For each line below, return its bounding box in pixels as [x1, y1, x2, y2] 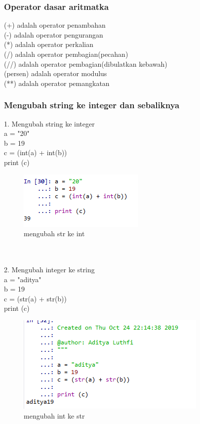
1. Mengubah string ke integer [4, 118, 95, 128]
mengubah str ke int [24, 228, 85, 239]
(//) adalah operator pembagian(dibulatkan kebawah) [4, 58, 167, 69]
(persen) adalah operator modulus [4, 68, 107, 79]
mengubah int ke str [24, 410, 85, 421]
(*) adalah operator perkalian [4, 39, 93, 49]
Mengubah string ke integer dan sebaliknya [4, 99, 180, 111]
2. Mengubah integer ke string [4, 264, 95, 274]
